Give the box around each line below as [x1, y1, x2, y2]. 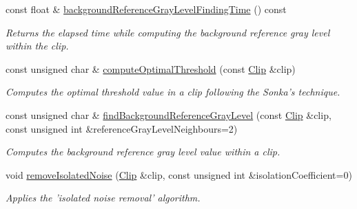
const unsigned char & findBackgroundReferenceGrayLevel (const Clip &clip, [6, 107, 331, 122]
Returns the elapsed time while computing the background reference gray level [6, 25, 330, 39]
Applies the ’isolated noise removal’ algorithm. [6, 190, 201, 205]
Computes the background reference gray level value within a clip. [6, 144, 280, 159]
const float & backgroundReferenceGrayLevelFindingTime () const [6, 2, 287, 16]
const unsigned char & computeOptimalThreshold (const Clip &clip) [6, 61, 296, 76]
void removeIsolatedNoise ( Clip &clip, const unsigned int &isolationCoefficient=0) [6, 167, 352, 181]
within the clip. [6, 38, 69, 53]
